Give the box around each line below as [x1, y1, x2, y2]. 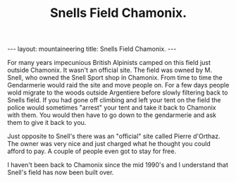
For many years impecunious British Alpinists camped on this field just [7, 59, 211, 67]
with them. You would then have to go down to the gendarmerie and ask [7, 111, 217, 119]
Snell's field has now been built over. [7, 168, 114, 177]
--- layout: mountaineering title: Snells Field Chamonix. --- [7, 44, 177, 54]
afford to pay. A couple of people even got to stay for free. [7, 147, 177, 156]
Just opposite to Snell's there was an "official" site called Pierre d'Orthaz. [7, 132, 221, 140]
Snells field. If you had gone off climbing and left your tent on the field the [7, 96, 221, 104]
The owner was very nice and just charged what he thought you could [7, 140, 211, 148]
